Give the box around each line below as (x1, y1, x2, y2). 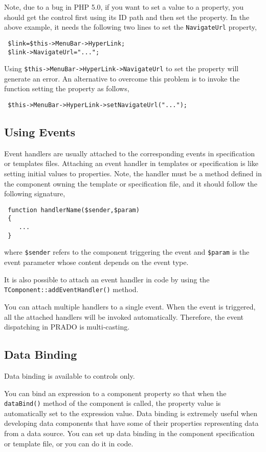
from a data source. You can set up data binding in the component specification (4, 427, 255, 438)
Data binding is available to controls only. (4, 370, 135, 381)
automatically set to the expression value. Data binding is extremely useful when (4, 407, 257, 418)
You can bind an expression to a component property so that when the (4, 387, 227, 398)
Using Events (4, 124, 76, 140)
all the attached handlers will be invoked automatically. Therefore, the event (4, 311, 244, 322)
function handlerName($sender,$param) (8, 206, 140, 214)
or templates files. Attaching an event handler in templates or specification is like (4, 158, 259, 169)
